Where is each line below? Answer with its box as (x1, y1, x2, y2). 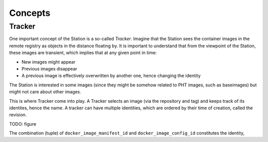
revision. (9, 112, 27, 118)
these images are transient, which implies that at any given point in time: (9, 50, 157, 56)
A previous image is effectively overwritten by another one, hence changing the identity (21, 72, 201, 79)
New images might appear (21, 59, 75, 65)
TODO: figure (9, 121, 37, 127)
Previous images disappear (21, 66, 77, 71)
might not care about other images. (9, 89, 81, 95)
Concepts (9, 7, 51, 18)
